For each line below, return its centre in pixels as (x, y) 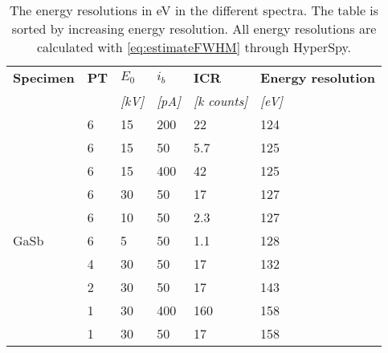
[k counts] (221, 101)
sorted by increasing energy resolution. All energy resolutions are (194, 28)
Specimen (44, 77)
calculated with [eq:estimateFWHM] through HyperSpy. (194, 47)
